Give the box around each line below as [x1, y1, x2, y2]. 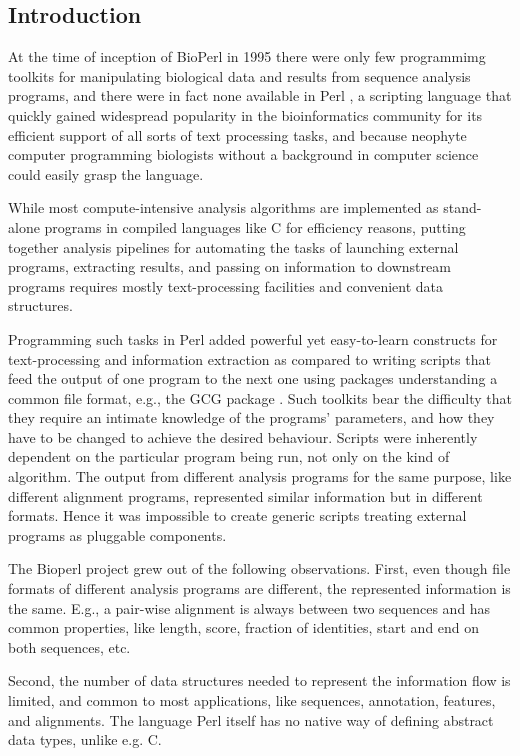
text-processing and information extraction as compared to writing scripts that [8, 348, 491, 369]
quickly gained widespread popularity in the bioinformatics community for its [8, 104, 483, 125]
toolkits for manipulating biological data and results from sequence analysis [8, 65, 471, 86]
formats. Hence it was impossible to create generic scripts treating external [8, 505, 467, 526]
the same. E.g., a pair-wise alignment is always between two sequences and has [8, 597, 491, 618]
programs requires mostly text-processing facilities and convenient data [8, 275, 444, 296]
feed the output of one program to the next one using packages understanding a [8, 368, 498, 389]
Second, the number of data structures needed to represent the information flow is [8, 670, 511, 691]
